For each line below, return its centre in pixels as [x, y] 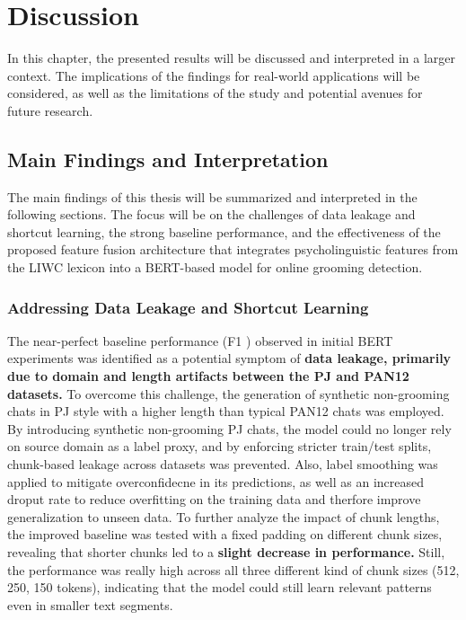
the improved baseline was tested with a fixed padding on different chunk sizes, [225, 534]
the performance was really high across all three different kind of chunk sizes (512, [233, 569]
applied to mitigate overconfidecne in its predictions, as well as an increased [216, 481]
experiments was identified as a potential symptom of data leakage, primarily [229, 358]
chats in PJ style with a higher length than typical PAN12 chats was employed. [226, 411]
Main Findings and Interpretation [168, 159]
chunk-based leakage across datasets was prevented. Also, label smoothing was [223, 464]
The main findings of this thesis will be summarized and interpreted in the [212, 196]
